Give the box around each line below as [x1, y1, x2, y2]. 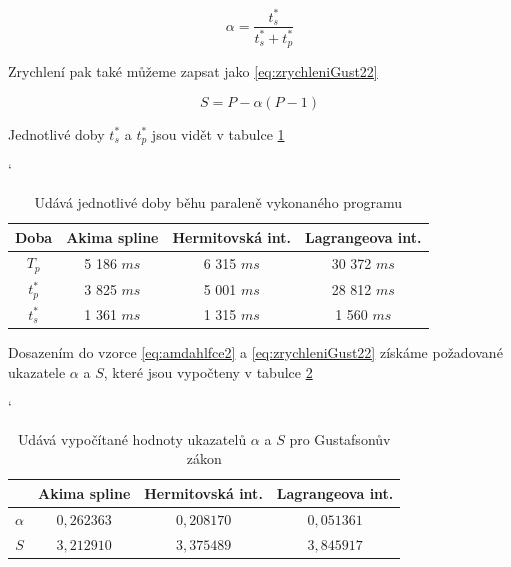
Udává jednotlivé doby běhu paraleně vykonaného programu [34, 192, 403, 212]
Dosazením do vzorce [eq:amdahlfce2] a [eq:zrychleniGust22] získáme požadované [8, 341, 503, 362]
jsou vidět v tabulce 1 [151, 123, 285, 144]
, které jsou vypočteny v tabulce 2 [103, 361, 313, 382]
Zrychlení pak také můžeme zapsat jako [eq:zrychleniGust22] [8, 61, 378, 82]
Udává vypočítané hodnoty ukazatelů [17, 428, 247, 449]
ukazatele [8, 361, 66, 382]
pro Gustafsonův [289, 428, 391, 449]
